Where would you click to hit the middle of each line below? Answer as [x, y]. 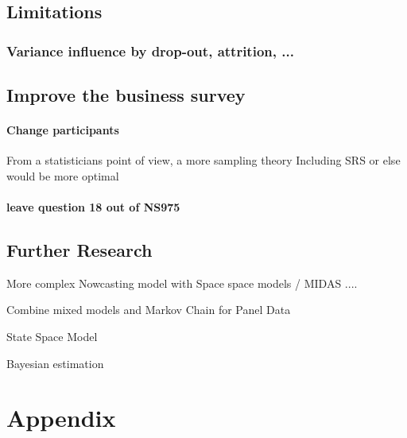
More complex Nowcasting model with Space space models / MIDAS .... [182, 283]
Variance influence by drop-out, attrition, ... [150, 50]
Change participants [63, 130]
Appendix [61, 418]
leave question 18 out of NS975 [93, 206]
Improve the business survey [126, 95]
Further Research [79, 249]
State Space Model [52, 336]
